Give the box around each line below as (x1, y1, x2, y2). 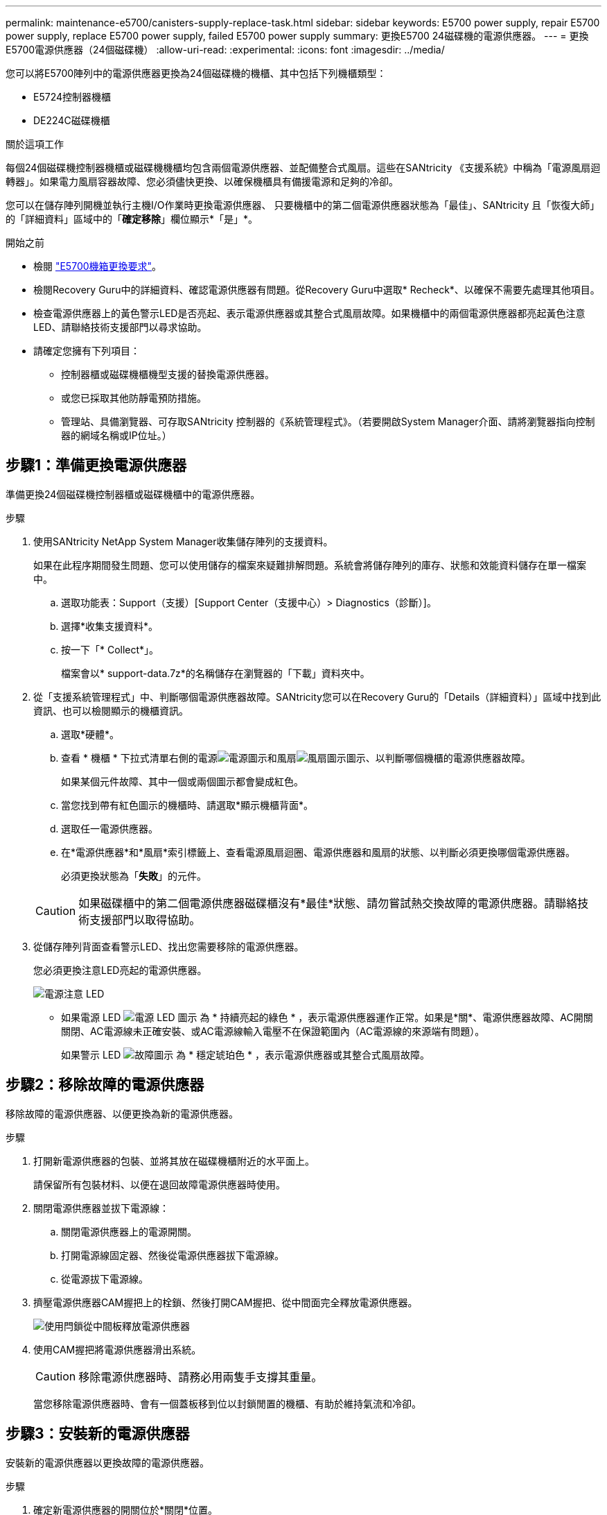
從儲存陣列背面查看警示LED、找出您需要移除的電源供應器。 (33, 940, 304, 952)
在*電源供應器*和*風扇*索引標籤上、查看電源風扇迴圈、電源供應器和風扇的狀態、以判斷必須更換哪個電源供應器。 (61, 846, 576, 858)
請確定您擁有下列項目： (33, 345, 140, 357)
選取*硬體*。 (61, 728, 120, 740)
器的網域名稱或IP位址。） (61, 429, 172, 441)
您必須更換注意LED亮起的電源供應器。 (33, 964, 207, 976)
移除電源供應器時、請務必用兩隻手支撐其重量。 (78, 1369, 323, 1384)
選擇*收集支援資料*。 (61, 619, 159, 632)
